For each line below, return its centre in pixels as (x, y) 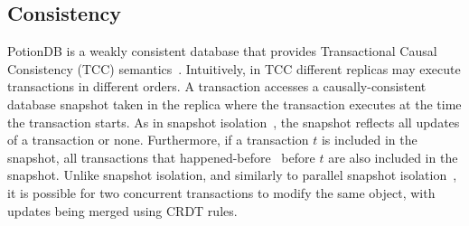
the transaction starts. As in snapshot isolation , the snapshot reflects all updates (234, 122)
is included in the (369, 140)
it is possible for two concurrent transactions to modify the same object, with (221, 192)
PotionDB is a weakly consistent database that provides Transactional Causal (222, 51)
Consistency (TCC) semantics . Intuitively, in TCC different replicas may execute (234, 68)
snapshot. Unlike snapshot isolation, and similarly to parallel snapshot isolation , (232, 175)
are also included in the (393, 157)
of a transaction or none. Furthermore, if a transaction (158, 140)
